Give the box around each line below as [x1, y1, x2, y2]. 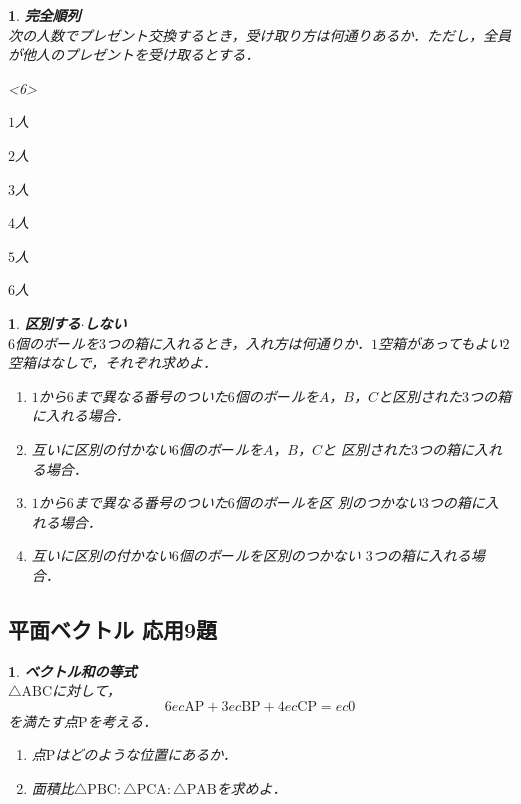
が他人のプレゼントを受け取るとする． [8, 44, 260, 65]
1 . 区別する [8, 312, 81, 333]
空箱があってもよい [377, 332, 503, 353]
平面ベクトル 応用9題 [8, 613, 218, 644]
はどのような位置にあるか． [55, 744, 237, 765]
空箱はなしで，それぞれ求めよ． [8, 352, 218, 373]
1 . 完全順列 [8, 5, 81, 25]
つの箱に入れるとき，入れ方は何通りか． [106, 332, 371, 353]
